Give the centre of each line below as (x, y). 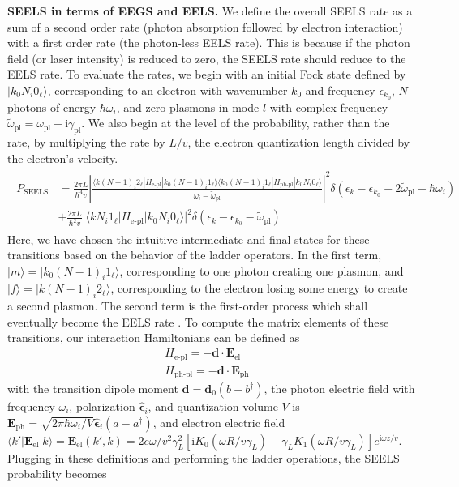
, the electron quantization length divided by (299, 142)
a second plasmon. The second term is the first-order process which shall (188, 306)
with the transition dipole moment (93, 389)
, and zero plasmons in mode (188, 107)
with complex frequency (329, 107)
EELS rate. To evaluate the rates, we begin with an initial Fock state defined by (207, 74)
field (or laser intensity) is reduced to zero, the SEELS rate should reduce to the (207, 58)
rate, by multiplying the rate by (86, 142)
